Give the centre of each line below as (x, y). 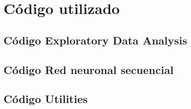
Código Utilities (46, 99)
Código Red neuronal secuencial (89, 69)
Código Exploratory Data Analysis (95, 40)
